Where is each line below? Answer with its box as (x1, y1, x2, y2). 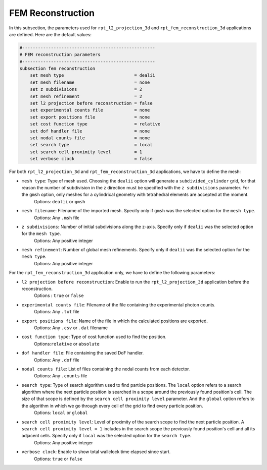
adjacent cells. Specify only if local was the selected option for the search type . (21, 433, 192, 439)
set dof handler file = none (30, 128, 150, 134)
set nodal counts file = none (30, 135, 150, 141)
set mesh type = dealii (30, 72, 155, 78)
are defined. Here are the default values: (9, 31, 91, 37)
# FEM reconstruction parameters (19, 52, 101, 58)
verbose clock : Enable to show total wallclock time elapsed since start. (21, 449, 171, 455)
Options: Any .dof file (34, 357, 80, 363)
